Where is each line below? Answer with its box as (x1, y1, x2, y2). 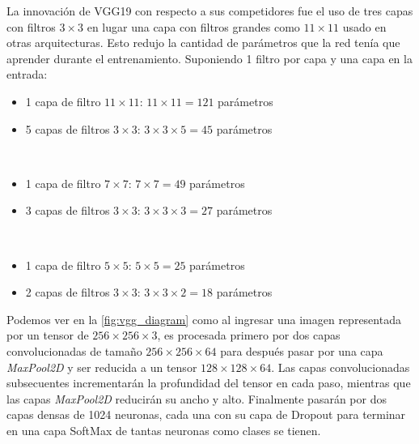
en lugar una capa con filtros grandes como (87, 18, 300, 35)
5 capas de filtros (25, 120, 110, 137)
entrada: (6, 66, 48, 83)
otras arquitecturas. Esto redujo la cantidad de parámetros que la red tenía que (6, 34, 400, 51)
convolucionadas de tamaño (6, 342, 142, 359)
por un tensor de (6, 327, 89, 344)
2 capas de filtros (25, 284, 110, 301)
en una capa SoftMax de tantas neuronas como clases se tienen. (6, 421, 321, 438)
